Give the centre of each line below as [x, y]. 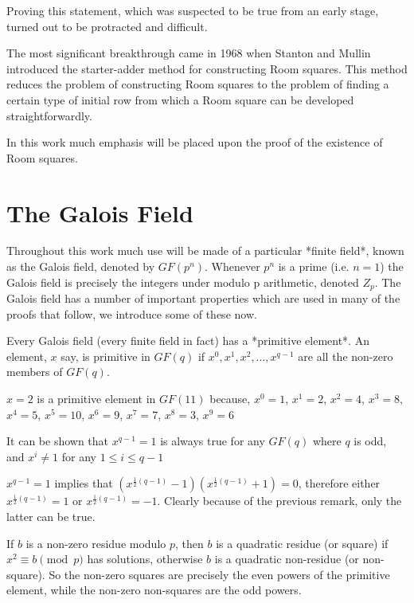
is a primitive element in [96, 399]
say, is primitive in [105, 356]
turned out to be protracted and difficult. [107, 26]
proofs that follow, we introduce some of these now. [132, 313]
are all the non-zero [346, 356]
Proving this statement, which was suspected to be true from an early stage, [193, 10]
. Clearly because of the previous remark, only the [279, 501]
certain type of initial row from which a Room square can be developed [180, 99]
